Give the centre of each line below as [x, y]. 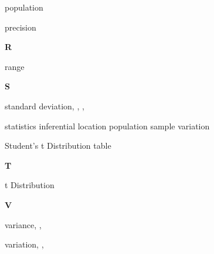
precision [21, 27]
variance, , [23, 224]
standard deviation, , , [45, 106]
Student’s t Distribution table [58, 146]
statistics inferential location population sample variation [107, 126]
